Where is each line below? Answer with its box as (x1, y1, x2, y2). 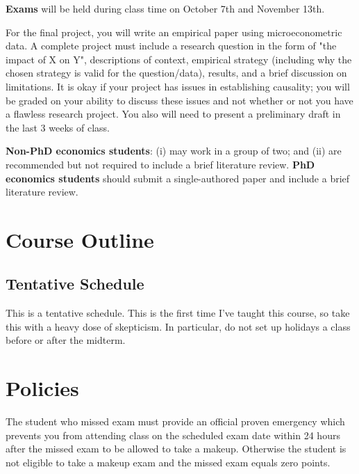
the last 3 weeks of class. (6, 120, 110, 134)
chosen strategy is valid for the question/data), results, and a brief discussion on (6, 65, 347, 80)
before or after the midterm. (6, 333, 126, 347)
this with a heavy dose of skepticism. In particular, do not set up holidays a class (6, 319, 351, 333)
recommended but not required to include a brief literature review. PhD (6, 157, 315, 171)
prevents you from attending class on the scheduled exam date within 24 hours (6, 427, 340, 442)
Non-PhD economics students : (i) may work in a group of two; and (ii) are (6, 143, 342, 158)
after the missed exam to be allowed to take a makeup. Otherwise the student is (6, 441, 347, 456)
